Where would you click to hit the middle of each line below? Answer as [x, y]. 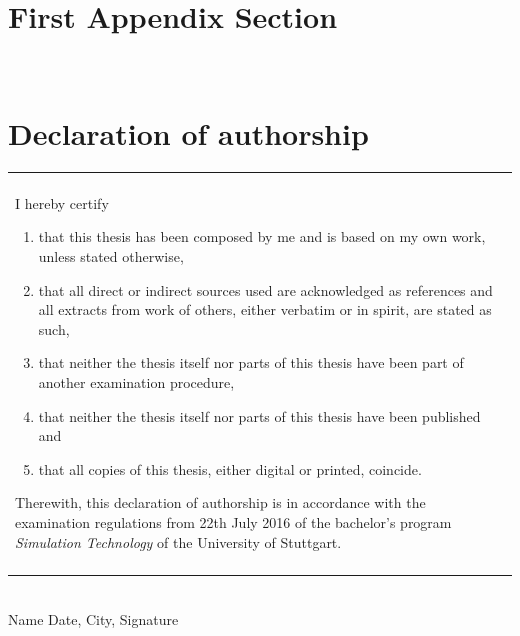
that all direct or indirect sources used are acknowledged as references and [265, 289]
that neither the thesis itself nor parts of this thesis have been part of [251, 362]
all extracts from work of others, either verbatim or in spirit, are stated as [265, 309]
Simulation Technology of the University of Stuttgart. [178, 541]
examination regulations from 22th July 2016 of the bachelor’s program [233, 521]
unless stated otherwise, [111, 256]
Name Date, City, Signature [93, 618]
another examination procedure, [136, 382]
